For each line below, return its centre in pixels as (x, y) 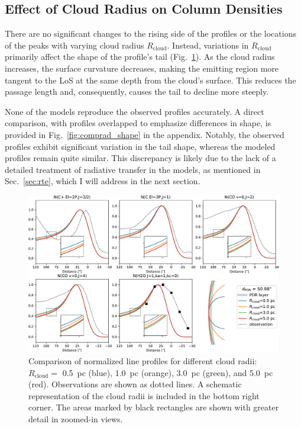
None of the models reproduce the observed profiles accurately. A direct (135, 111)
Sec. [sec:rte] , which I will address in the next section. (103, 181)
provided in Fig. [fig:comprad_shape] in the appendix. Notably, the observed (145, 134)
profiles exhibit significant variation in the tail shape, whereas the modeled (140, 146)
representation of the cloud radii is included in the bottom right (144, 395)
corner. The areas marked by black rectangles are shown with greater (154, 407)
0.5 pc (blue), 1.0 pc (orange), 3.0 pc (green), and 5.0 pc (168, 372)
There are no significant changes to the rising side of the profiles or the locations (150, 33)
